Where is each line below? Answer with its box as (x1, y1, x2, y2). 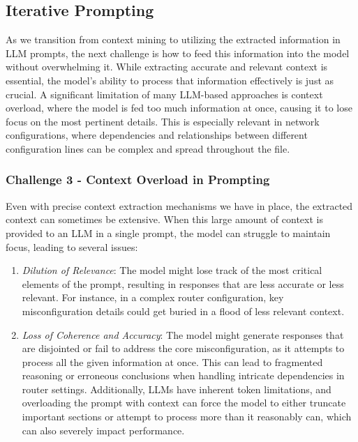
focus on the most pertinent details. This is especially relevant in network (6, 114, 320, 128)
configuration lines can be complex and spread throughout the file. (6, 141, 290, 155)
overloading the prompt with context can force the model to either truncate (22, 395, 346, 410)
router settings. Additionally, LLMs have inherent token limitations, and (22, 381, 331, 396)
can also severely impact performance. (22, 422, 185, 437)
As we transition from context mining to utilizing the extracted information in (6, 32, 341, 47)
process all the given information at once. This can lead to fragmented (22, 354, 323, 369)
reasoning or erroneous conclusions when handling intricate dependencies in (22, 368, 345, 383)
